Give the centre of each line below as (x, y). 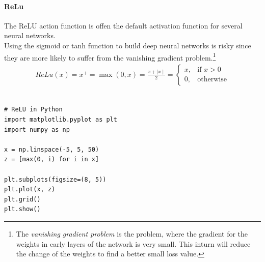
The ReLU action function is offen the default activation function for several (123, 25)
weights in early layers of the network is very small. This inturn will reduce (133, 243)
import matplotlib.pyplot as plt (61, 120)
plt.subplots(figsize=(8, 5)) (55, 179)
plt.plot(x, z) (30, 190)
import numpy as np (37, 129)
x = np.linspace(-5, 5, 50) (52, 149)
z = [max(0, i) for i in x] (52, 159)
